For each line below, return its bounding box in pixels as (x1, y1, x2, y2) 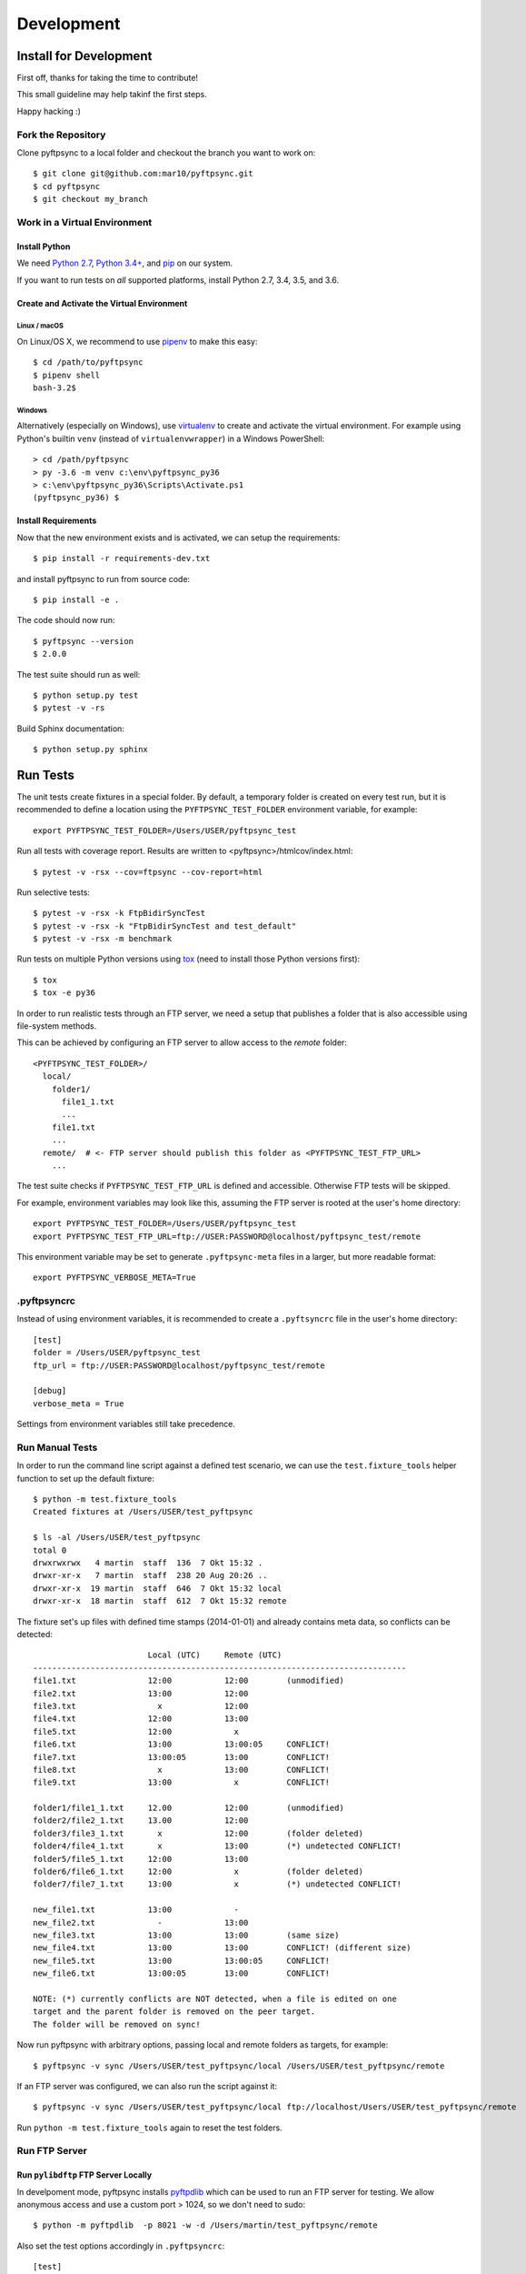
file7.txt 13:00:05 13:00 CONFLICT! (33, 1752, 331, 1762)
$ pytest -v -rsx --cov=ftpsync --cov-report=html (33, 867, 263, 877)
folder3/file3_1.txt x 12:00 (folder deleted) (33, 1828, 363, 1838)
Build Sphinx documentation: (16, 723, 124, 734)
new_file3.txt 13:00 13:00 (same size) (33, 1929, 340, 1940)
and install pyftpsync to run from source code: (16, 573, 191, 584)
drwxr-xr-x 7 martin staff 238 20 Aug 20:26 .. (33, 1570, 268, 1581)
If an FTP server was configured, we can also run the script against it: (16, 2080, 277, 2091)
